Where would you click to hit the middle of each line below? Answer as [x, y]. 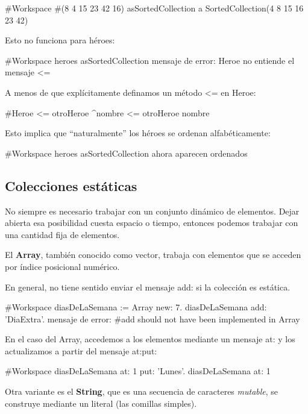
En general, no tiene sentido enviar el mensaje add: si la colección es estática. [148, 287]
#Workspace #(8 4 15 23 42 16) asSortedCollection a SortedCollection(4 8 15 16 [154, 8]
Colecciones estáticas [71, 185]
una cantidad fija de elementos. [62, 234]
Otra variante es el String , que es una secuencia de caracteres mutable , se [142, 391]
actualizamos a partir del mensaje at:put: [81, 350]
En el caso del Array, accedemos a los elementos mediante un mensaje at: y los [150, 339]
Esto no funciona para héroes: [60, 40]
